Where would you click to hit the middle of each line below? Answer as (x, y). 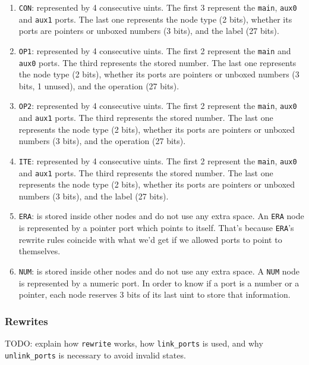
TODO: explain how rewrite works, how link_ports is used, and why (134, 343)
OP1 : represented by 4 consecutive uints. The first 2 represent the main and (155, 50)
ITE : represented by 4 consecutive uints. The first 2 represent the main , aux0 (158, 160)
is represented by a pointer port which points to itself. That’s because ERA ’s (156, 228)
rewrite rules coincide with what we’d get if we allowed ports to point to (150, 239)
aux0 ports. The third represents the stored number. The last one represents (157, 62)
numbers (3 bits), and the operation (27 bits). (102, 141)
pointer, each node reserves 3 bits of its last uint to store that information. (154, 294)
